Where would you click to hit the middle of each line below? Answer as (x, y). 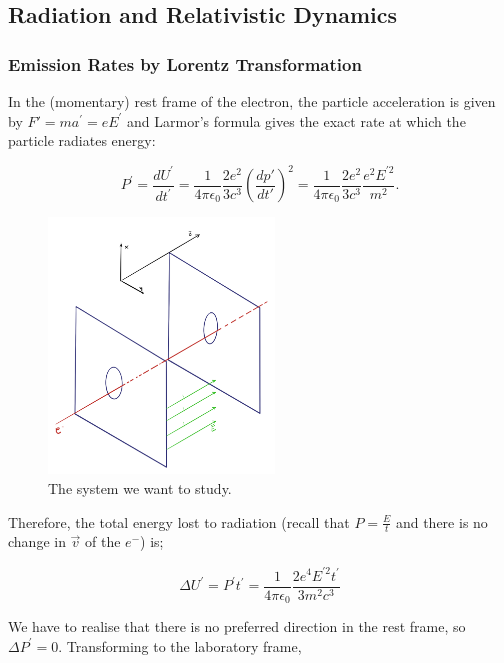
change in (37, 541)
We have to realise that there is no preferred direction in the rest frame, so (237, 626)
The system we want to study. (140, 488)
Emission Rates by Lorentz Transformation (185, 63)
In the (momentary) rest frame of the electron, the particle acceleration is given (252, 101)
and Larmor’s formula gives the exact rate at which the (296, 120)
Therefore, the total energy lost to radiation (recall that (179, 521)
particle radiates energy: (82, 140)
